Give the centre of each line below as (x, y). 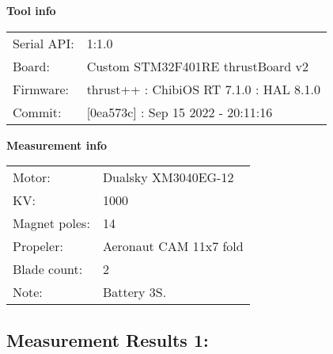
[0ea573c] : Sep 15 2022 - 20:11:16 (180, 112)
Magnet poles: (51, 223)
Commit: (37, 112)
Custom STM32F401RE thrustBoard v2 (197, 66)
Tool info (31, 10)
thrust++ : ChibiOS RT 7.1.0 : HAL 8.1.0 (203, 89)
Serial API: (44, 43)
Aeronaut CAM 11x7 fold (173, 246)
